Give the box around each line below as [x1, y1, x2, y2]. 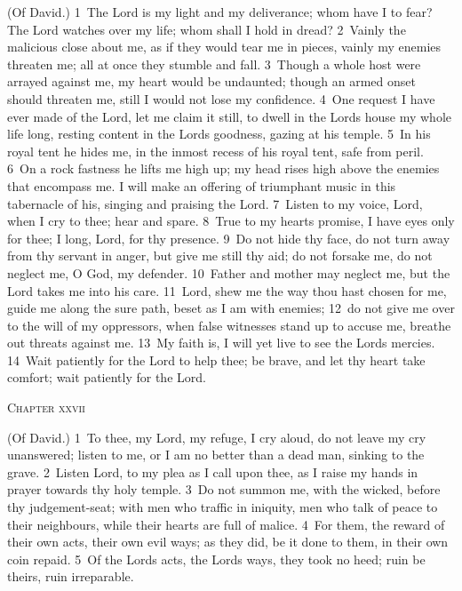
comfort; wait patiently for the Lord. [7, 368, 206, 387]
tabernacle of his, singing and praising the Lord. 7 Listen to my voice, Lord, [7, 194, 423, 212]
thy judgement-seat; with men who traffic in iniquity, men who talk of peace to [7, 498, 438, 516]
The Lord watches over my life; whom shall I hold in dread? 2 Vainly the [7, 20, 406, 38]
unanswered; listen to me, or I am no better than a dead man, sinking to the [7, 445, 425, 464]
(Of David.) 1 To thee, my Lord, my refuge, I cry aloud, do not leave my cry [7, 427, 426, 446]
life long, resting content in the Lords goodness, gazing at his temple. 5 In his [7, 124, 431, 143]
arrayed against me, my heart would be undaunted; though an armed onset [7, 72, 416, 91]
